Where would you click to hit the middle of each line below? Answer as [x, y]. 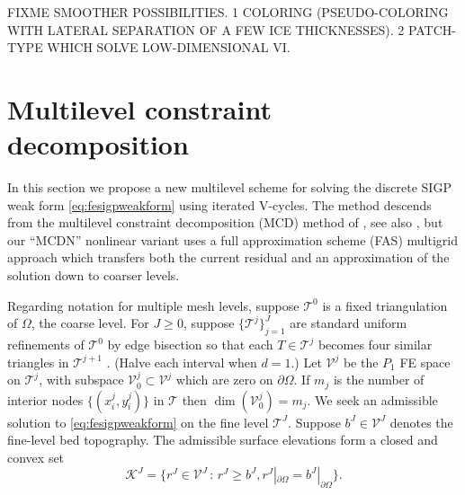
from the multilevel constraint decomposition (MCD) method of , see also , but [225, 222]
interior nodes [45, 399]
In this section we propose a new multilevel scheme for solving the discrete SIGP [229, 187]
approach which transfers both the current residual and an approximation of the [228, 257]
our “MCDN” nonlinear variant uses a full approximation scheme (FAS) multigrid [232, 239]
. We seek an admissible [372, 399]
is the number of [379, 380]
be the [361, 362]
